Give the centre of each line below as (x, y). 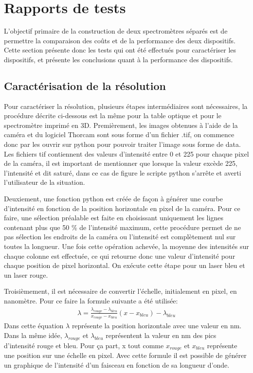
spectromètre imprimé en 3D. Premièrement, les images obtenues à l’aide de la (121, 125)
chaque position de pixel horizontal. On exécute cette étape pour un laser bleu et (125, 265)
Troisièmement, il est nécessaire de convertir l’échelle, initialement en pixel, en (120, 291)
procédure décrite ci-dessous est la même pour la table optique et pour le (113, 115)
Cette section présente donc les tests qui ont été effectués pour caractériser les (120, 50)
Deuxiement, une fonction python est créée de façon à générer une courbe (113, 199)
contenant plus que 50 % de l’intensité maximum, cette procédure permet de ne (123, 227)
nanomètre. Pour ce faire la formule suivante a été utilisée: (91, 300)
